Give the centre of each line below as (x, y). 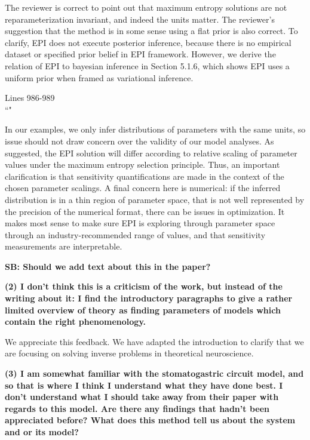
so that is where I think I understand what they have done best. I (144, 385)
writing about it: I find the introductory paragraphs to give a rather (149, 298)
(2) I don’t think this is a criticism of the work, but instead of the (144, 286)
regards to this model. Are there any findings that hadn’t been (137, 408)
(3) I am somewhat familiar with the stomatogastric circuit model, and (154, 373)
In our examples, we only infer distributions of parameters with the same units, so (155, 129)
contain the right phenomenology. (76, 321)
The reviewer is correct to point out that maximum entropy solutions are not (146, 7)
